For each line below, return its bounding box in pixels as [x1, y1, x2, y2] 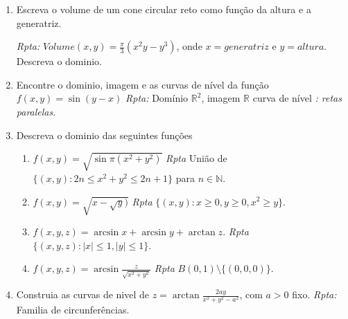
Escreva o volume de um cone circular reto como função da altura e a [16, 2, 311, 16]
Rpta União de [165, 151, 227, 165]
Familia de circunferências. [16, 302, 130, 317]
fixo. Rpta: [292, 287, 337, 302]
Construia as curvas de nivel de [16, 287, 150, 302]
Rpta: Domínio [125, 91, 189, 105]
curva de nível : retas [252, 91, 342, 105]
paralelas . [16, 104, 56, 118]
